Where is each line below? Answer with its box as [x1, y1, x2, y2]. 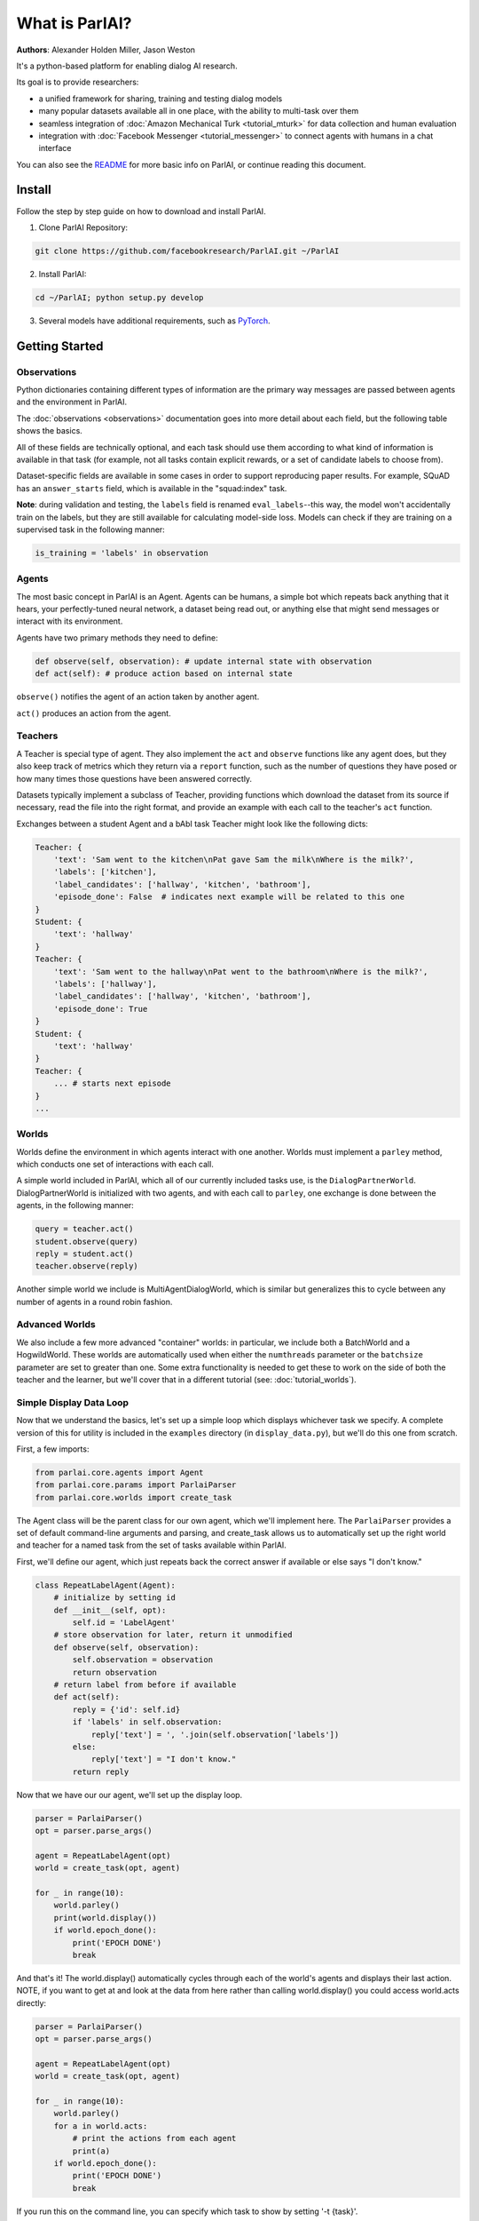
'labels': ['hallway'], [53, 978, 157, 989]
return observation [72, 1667, 157, 1677]
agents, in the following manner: [16, 1200, 135, 1211]
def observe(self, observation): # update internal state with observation [35, 656, 373, 666]
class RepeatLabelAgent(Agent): [35, 1580, 177, 1590]
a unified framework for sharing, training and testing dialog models [38, 93, 283, 104]
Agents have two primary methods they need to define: [16, 632, 218, 643]
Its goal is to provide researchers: [16, 76, 139, 88]
